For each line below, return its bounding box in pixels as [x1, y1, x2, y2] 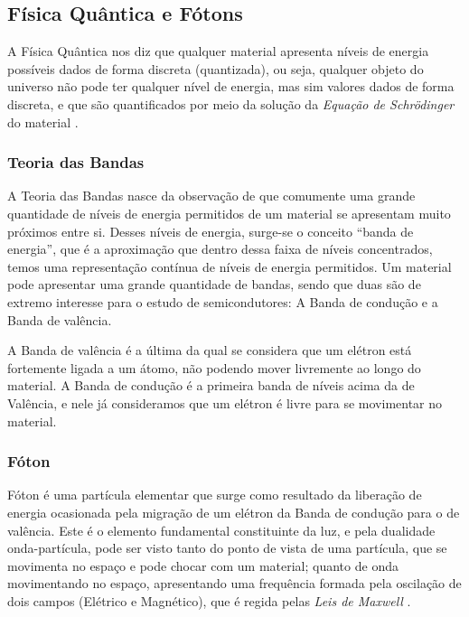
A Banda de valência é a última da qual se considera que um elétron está [7, 341, 412, 360]
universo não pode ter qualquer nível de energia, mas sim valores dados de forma [7, 77, 455, 96]
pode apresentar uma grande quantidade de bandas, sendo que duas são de [7, 275, 421, 294]
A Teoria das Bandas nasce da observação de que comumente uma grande [7, 186, 416, 205]
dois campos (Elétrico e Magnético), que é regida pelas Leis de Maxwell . [7, 591, 411, 610]
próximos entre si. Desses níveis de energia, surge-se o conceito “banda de [7, 221, 414, 240]
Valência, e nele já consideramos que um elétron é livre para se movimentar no [7, 393, 443, 412]
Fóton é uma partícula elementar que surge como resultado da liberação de [7, 485, 422, 504]
